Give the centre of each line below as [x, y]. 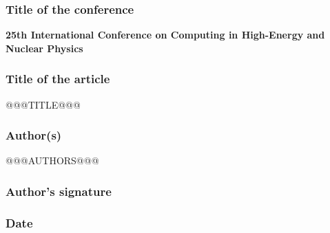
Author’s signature [59, 191]
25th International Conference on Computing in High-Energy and [165, 35]
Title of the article [58, 79]
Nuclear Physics [44, 48]
